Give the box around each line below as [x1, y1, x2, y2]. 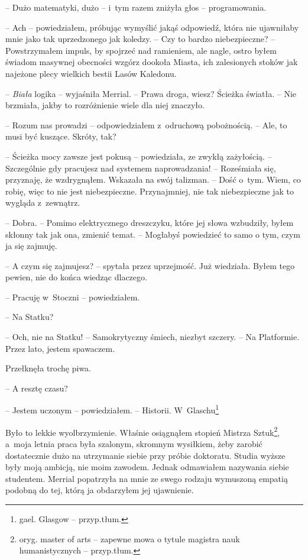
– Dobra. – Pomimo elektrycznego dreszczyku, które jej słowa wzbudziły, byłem [5, 216, 294, 228]
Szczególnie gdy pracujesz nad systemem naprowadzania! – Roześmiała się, [5, 161, 276, 174]
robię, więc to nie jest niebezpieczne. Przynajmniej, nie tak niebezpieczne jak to [5, 184, 294, 197]
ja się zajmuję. [5, 239, 57, 252]
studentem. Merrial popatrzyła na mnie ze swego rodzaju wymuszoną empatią [5, 472, 288, 484]
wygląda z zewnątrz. [5, 196, 80, 209]
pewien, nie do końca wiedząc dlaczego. [5, 271, 147, 283]
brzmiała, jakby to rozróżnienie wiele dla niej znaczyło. [5, 99, 205, 111]
